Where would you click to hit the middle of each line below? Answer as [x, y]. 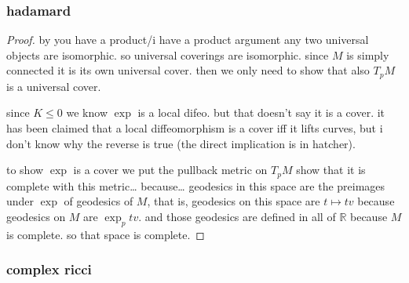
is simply [368, 54]
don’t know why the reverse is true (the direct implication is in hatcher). [181, 143]
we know [87, 112]
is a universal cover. [54, 86]
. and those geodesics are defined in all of [237, 216]
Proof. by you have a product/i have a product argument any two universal [188, 40]
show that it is [331, 170]
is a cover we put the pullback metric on [170, 170]
